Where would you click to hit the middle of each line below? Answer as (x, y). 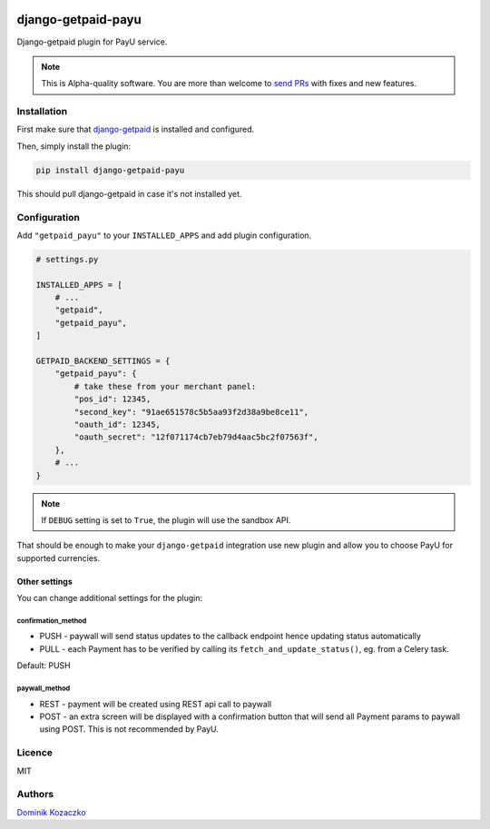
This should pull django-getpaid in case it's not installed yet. (129, 193)
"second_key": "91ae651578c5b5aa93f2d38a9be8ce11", (191, 412)
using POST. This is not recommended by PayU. (129, 729)
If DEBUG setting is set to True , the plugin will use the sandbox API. (166, 520)
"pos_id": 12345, (113, 399)
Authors (35, 794)
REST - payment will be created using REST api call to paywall (156, 704)
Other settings (44, 581)
